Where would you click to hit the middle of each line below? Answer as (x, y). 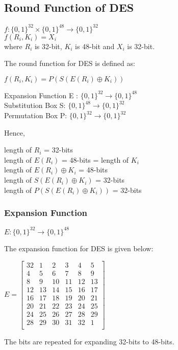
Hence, (15, 132)
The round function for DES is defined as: (70, 63)
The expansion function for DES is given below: (79, 248)
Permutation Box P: (36, 115)
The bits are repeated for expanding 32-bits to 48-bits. (89, 341)
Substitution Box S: (35, 105)
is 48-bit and (95, 46)
